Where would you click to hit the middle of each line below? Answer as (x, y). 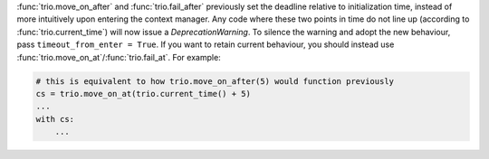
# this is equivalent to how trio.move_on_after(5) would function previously (215, 81)
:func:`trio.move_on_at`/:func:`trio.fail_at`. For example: (119, 57)
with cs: (55, 119)
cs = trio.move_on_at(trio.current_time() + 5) (143, 94)
